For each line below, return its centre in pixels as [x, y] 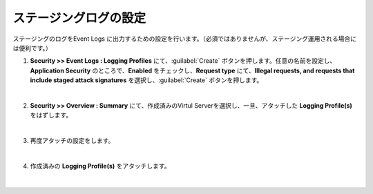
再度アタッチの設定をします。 [72, 141]
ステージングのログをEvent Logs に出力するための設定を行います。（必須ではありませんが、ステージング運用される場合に [185, 39]
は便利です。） [32, 48]
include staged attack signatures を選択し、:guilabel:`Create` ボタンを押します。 [146, 80]
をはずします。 [51, 115]
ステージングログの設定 [79, 18]
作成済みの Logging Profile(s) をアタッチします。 [100, 166]
